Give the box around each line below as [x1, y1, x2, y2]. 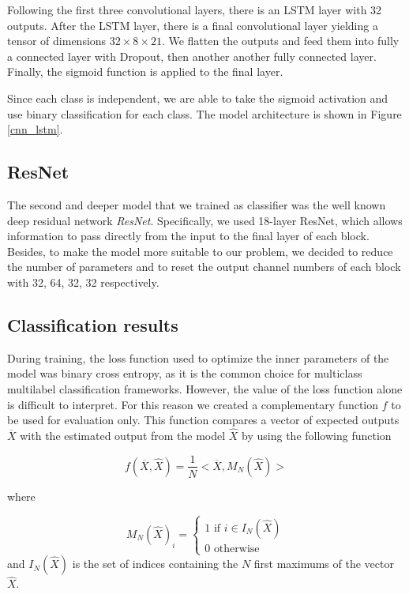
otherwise [213, 543, 260, 555]
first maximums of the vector [253, 555, 394, 572]
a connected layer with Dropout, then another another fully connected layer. [7, 47, 377, 64]
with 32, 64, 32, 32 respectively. [7, 273, 159, 290]
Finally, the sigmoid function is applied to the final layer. [7, 63, 283, 80]
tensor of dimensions [7, 32, 107, 49]
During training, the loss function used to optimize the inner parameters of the [7, 349, 389, 366]
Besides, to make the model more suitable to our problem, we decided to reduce [7, 242, 393, 259]
